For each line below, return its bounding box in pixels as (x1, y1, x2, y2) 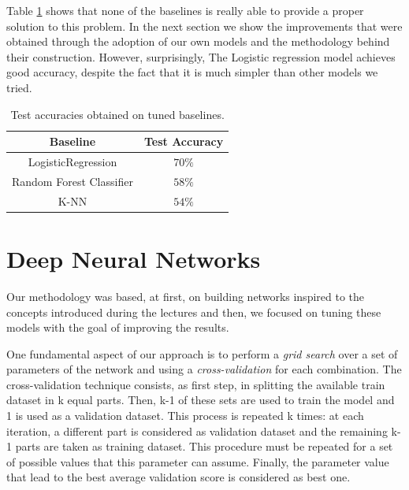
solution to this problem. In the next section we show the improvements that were (6, 17, 403, 34)
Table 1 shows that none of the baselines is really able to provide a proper (6, 2, 364, 18)
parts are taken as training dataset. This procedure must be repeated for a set (15, 438, 393, 455)
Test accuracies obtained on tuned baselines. (10, 106, 225, 122)
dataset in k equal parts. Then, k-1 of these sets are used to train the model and (6, 392, 395, 408)
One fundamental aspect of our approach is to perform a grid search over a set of (6, 345, 398, 362)
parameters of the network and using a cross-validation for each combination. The (6, 361, 402, 377)
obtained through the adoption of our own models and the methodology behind (6, 33, 390, 50)
